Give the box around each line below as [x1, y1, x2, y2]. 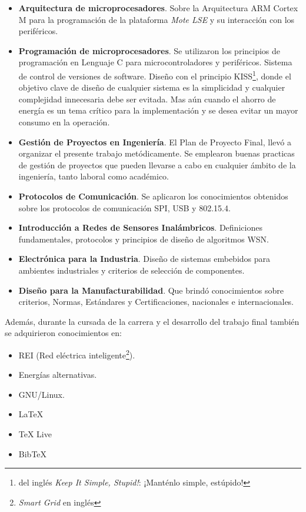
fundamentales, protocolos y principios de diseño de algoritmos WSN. [18, 232, 269, 245]
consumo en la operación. [18, 116, 110, 128]
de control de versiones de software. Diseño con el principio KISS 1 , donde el [18, 68, 291, 82]
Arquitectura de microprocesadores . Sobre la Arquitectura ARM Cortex [18, 2, 298, 14]
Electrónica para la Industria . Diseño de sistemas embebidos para [18, 252, 271, 265]
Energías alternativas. [18, 368, 97, 381]
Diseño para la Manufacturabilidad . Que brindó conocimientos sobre [18, 284, 284, 296]
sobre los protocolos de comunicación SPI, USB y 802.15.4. [18, 201, 231, 214]
